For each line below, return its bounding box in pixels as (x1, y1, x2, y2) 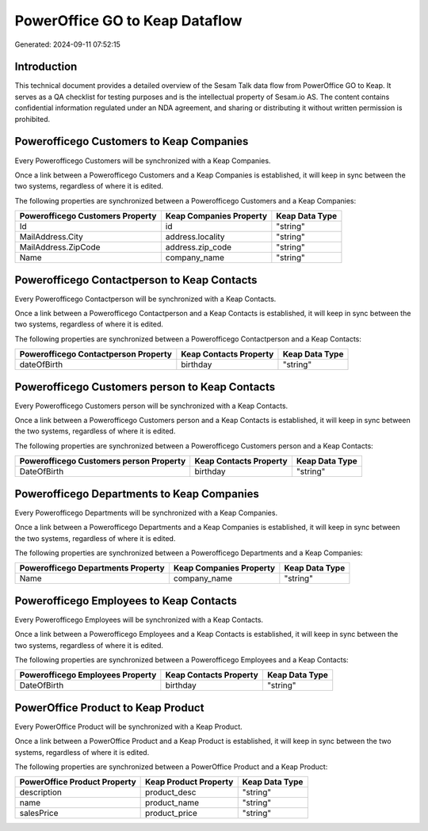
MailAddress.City (19, 231, 83, 242)
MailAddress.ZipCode (19, 242, 101, 253)
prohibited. (14, 114, 51, 124)
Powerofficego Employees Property (19, 669, 157, 680)
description (19, 787, 63, 798)
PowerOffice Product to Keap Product (14, 701, 204, 715)
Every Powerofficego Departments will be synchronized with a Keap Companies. (14, 508, 277, 517)
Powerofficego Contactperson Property (19, 349, 172, 360)
